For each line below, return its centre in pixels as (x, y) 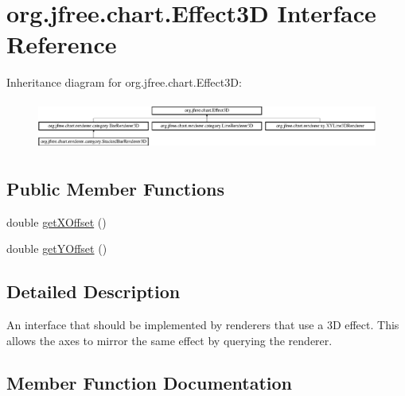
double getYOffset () (57, 248)
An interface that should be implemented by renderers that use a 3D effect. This (203, 324)
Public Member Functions (115, 188)
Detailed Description (93, 291)
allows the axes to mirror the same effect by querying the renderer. (169, 340)
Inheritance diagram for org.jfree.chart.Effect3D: (124, 82)
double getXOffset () (56, 221)
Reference (62, 44)
